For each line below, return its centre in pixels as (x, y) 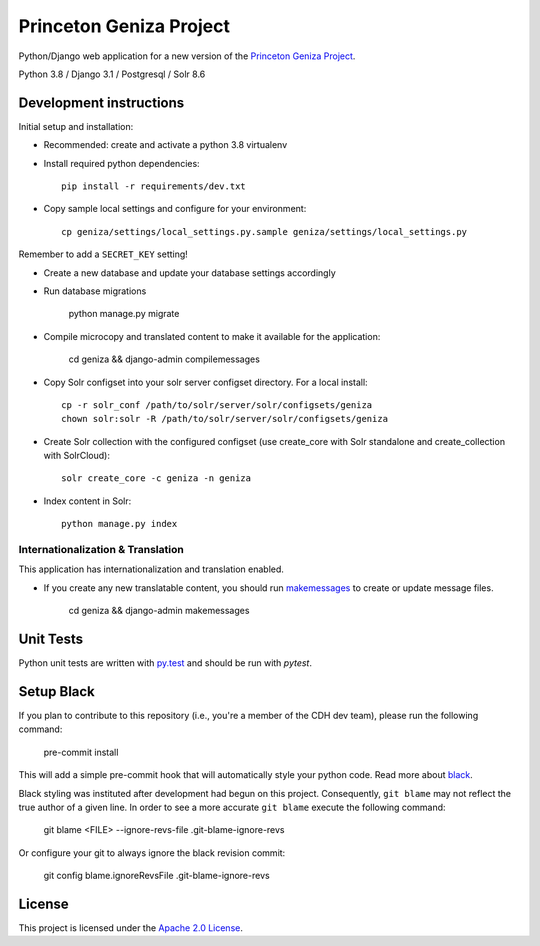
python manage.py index (119, 524)
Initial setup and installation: (76, 126)
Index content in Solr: (87, 501)
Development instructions (101, 102)
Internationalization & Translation (101, 550)
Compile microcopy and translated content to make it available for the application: (212, 336)
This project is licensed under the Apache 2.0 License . (131, 928)
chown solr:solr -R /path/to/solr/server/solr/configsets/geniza (225, 419)
